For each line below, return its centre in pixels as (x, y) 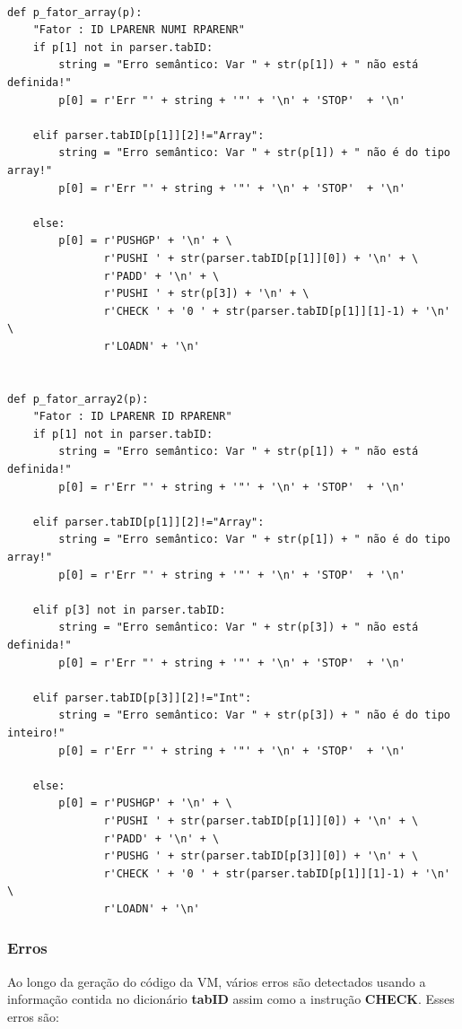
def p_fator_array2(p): (78, 399)
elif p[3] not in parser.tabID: (129, 610)
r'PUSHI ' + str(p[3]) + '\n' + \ (206, 294)
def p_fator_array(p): (75, 12)
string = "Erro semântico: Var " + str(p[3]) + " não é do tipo (254, 715)
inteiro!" (36, 733)
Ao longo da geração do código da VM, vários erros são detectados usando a (217, 981)
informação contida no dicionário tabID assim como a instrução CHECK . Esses (231, 999)
